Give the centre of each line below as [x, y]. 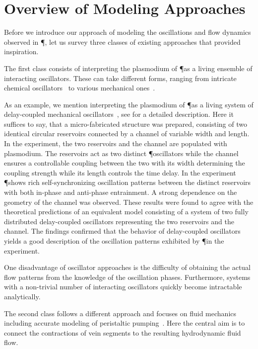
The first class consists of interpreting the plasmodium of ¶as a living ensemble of [128, 68]
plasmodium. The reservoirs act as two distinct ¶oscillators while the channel [121, 153]
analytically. [22, 296]
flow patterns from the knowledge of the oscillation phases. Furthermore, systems [127, 277]
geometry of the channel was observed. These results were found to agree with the [129, 202]
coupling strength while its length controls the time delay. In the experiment [120, 172]
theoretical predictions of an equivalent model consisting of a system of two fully [126, 212]
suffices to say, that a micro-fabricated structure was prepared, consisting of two [126, 124]
